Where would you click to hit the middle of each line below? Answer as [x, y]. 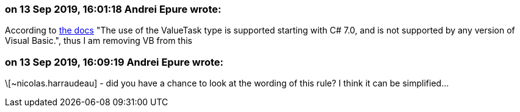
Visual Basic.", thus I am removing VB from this [99, 41]
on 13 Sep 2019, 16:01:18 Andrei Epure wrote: [113, 9]
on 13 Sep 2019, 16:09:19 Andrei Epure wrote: [114, 62]
